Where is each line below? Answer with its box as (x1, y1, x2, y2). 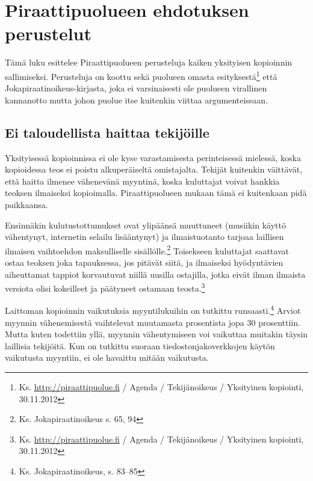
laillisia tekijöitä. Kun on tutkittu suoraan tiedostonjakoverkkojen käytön (5, 339, 275, 352)
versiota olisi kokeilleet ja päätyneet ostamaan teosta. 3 (5, 280, 205, 294)
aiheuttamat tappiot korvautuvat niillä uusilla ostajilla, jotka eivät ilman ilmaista (5, 268, 306, 280)
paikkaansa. (5, 198, 48, 210)
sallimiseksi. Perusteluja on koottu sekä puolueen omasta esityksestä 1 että (5, 68, 277, 82)
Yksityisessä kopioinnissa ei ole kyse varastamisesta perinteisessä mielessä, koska (5, 151, 301, 164)
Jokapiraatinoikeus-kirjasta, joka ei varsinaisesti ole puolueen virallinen (5, 82, 267, 94)
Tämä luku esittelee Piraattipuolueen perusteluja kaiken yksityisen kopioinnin (5, 56, 293, 69)
